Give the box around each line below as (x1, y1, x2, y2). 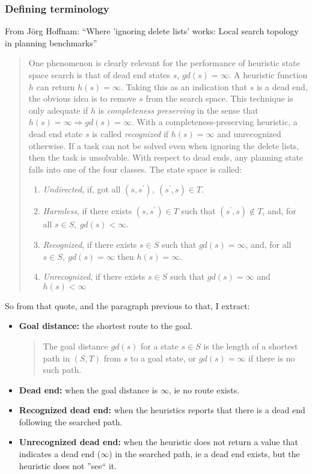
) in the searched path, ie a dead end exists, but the (109, 448, 300, 460)
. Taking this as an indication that (120, 80, 248, 93)
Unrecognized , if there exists (43, 270, 145, 283)
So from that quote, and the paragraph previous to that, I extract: (5, 299, 250, 312)
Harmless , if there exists (43, 205, 132, 217)
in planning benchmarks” (5, 36, 97, 49)
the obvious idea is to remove (28, 92, 136, 105)
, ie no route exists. (168, 383, 240, 396)
